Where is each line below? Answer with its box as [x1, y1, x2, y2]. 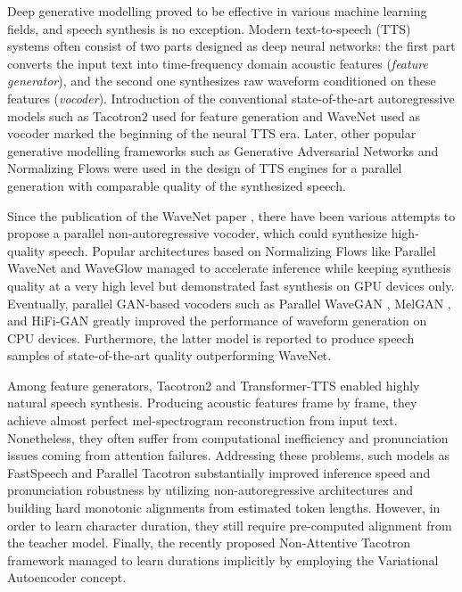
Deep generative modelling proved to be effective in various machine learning [7, 2, 427, 20]
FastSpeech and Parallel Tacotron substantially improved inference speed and [7, 463, 431, 481]
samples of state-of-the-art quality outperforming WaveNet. [7, 346, 332, 365]
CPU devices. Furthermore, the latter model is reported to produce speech [7, 328, 415, 347]
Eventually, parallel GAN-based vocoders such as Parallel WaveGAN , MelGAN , [7, 293, 451, 312]
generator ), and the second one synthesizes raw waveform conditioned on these [7, 71, 436, 90]
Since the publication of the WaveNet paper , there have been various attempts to [7, 206, 456, 225]
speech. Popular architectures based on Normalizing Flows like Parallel [49, 241, 436, 259]
